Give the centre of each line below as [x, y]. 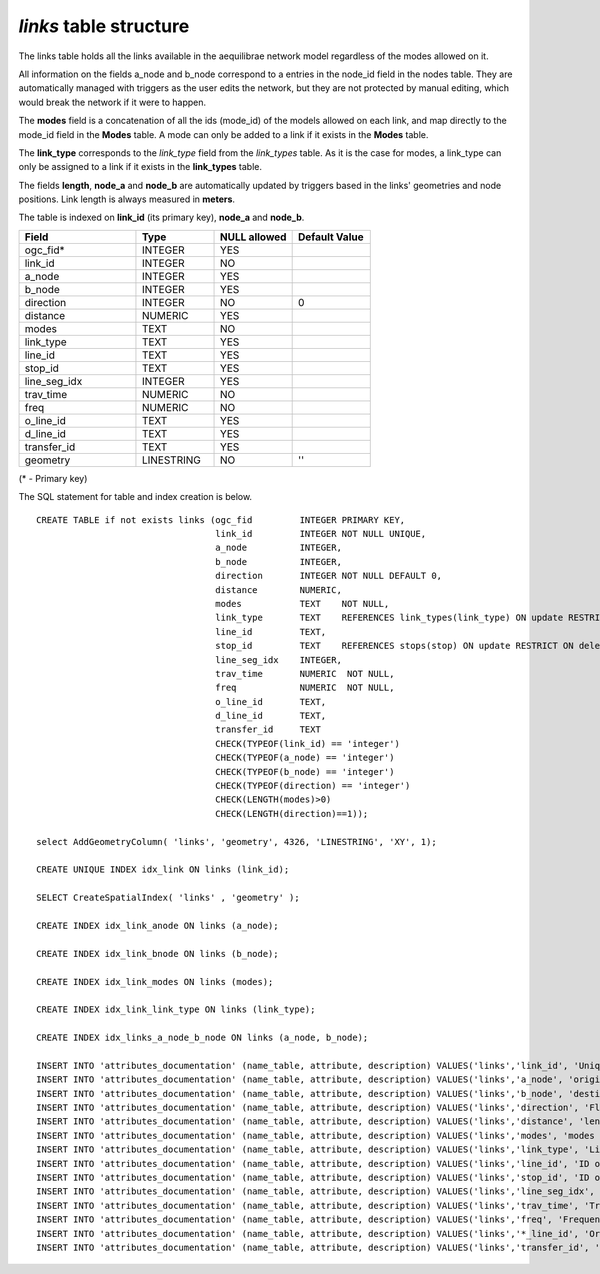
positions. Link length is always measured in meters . [126, 199]
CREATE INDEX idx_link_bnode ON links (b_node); [157, 953]
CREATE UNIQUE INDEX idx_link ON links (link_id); [163, 869]
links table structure [104, 26]
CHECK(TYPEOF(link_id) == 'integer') [307, 743]
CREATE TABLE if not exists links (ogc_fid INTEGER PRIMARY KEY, [221, 519]
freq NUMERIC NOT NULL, [305, 688]
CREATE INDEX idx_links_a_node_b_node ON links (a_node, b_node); [202, 1038]
